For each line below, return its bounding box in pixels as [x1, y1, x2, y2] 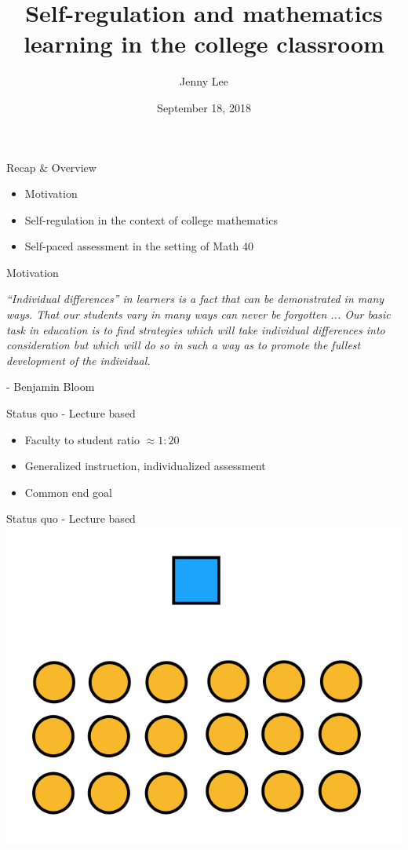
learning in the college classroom [24, 27, 384, 60]
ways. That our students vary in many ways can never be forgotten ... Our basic [6, 306, 391, 323]
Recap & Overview [6, 159, 97, 175]
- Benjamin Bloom [6, 378, 95, 395]
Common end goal [24, 483, 113, 500]
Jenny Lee [180, 73, 228, 89]
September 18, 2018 [157, 99, 251, 115]
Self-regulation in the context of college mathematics [24, 211, 278, 228]
